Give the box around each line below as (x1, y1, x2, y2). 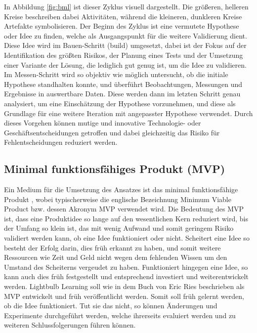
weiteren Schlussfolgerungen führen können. (4, 320, 136, 330)
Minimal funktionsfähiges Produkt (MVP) (4, 161, 225, 176)
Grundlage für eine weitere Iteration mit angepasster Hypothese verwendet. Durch (4, 108, 253, 118)
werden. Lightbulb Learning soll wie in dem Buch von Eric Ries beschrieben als (4, 281, 245, 291)
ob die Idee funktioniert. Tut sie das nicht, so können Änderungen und (4, 300, 217, 311)
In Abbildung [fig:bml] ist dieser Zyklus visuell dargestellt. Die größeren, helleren (4, 1, 249, 11)
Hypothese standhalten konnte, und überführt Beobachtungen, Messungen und (4, 79, 243, 89)
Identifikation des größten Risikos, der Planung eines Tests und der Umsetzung (4, 49, 243, 60)
